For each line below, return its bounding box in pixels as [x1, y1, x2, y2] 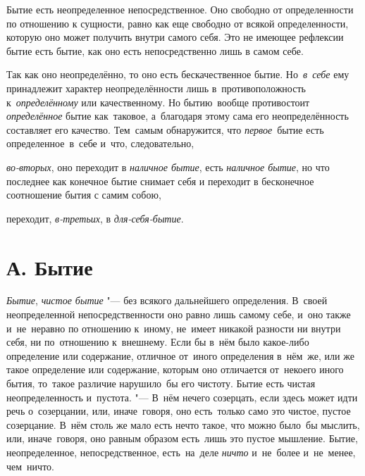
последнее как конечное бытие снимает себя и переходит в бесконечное [6, 173, 314, 188]
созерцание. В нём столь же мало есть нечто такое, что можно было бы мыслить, [6, 417, 360, 432]
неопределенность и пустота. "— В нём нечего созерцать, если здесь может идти [6, 389, 358, 404]
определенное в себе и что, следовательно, [6, 136, 194, 151]
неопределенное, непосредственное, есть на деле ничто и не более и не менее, [6, 444, 356, 459]
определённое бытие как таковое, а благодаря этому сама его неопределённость [6, 108, 349, 123]
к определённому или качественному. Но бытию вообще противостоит [6, 94, 310, 109]
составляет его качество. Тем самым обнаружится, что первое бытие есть [6, 122, 324, 137]
